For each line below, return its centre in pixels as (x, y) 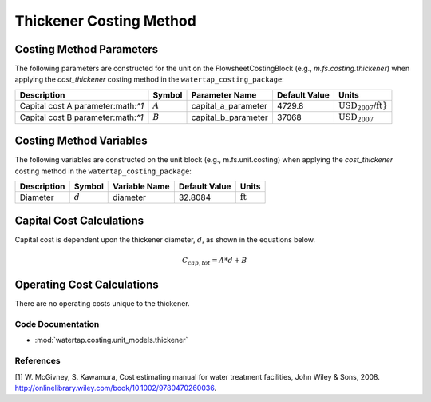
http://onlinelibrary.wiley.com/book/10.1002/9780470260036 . (116, 388)
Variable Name (141, 186)
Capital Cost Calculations (79, 220)
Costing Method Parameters (87, 49)
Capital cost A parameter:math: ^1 (81, 106)
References (38, 361)
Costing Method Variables (81, 141)
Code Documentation (57, 324)
